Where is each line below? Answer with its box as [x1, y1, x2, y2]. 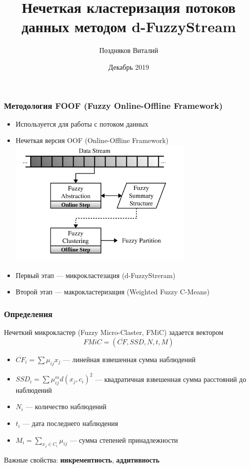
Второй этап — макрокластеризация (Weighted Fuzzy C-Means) [15, 286, 210, 297]
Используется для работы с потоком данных [15, 118, 149, 129]
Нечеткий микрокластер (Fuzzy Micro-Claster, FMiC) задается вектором [4, 327, 224, 337]
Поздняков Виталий [99, 45, 158, 55]
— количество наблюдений [25, 401, 107, 412]
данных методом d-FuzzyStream [21, 16, 236, 37]
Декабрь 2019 [108, 61, 149, 72]
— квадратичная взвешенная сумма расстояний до [95, 374, 247, 384]
